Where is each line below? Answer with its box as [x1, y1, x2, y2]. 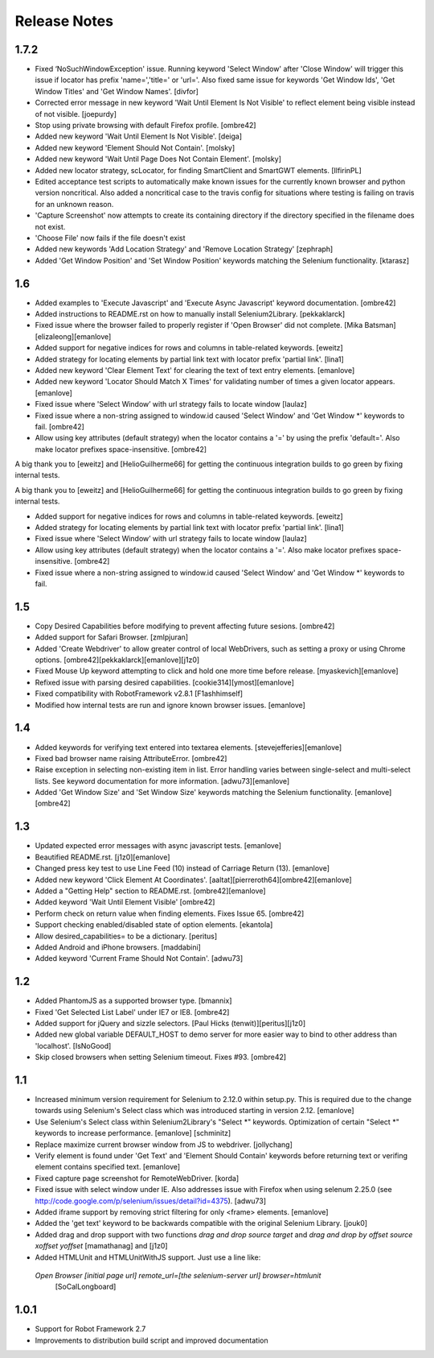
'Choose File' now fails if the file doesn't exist [35, 233, 186, 242]
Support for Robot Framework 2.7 [35, 1324, 146, 1334]
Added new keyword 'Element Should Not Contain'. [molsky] [35, 143, 235, 152]
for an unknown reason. [35, 199, 114, 209]
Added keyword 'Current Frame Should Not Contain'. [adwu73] [35, 954, 244, 963]
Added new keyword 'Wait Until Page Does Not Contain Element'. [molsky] [35, 154, 281, 164]
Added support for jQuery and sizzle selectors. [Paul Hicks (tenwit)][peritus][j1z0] [35, 1018, 306, 1028]
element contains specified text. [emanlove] [35, 1162, 181, 1172]
